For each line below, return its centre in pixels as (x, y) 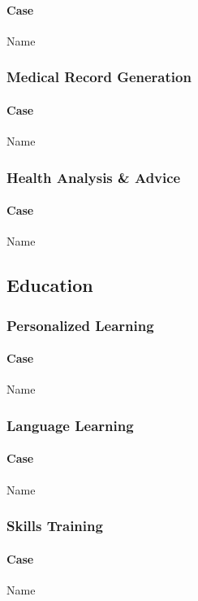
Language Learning (70, 425)
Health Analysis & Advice (94, 177)
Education (50, 285)
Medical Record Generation (99, 77)
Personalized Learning (80, 325)
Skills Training (55, 526)
